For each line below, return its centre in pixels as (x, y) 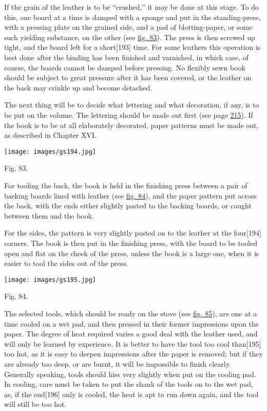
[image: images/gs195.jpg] (50, 280)
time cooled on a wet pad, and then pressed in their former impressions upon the (132, 323)
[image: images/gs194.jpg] (50, 151)
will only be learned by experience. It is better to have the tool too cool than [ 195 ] (133, 343)
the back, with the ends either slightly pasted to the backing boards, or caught (128, 205)
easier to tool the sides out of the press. (66, 263)
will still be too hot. (35, 404)
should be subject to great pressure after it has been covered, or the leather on (128, 77)
